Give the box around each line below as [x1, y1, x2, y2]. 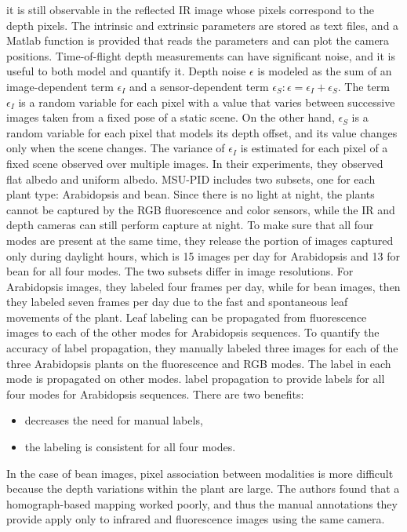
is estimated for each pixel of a [240, 140, 388, 156]
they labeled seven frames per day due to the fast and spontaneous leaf [6, 293, 348, 310]
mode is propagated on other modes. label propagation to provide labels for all [6, 370, 385, 387]
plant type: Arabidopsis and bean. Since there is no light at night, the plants [6, 186, 375, 202]
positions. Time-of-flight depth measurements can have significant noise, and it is [6, 47, 396, 64]
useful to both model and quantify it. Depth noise [6, 63, 246, 79]
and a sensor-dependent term [129, 78, 269, 94]
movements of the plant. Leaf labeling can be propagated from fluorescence [6, 308, 367, 325]
